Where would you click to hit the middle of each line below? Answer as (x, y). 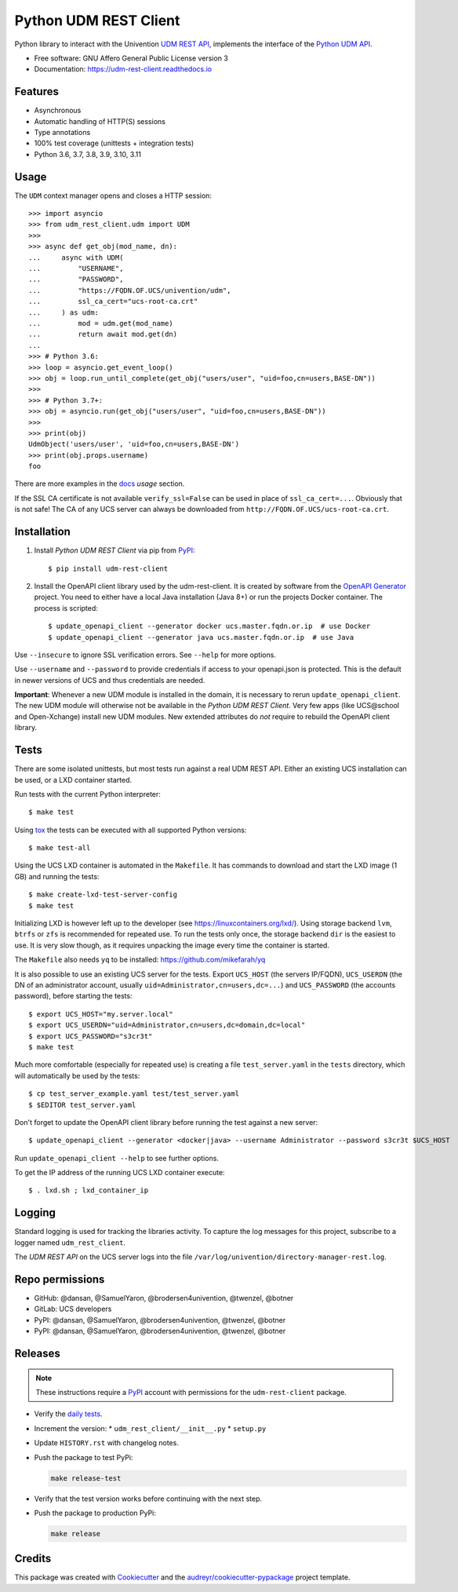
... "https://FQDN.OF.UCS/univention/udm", (130, 290)
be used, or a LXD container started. (73, 780)
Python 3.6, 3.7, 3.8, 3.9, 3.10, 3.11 (87, 154)
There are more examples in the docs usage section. (100, 484)
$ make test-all (60, 848)
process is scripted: (66, 608)
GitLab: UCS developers (73, 1309)
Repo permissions (60, 1279)
